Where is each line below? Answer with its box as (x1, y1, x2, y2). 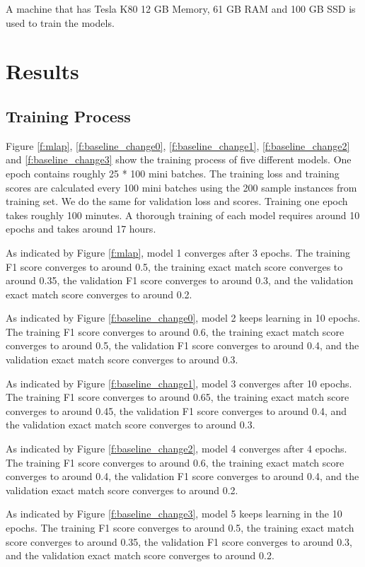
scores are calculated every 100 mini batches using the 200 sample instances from (6, 180, 357, 194)
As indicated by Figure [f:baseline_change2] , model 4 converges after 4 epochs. (6, 441, 347, 456)
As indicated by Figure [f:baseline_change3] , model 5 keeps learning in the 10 (6, 506, 342, 521)
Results (6, 57, 79, 86)
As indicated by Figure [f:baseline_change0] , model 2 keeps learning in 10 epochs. (6, 310, 361, 325)
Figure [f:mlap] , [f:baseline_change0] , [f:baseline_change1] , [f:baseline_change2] (6, 138, 350, 153)
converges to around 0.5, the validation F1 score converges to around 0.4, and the (6, 338, 359, 353)
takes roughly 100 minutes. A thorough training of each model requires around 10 (6, 207, 360, 222)
